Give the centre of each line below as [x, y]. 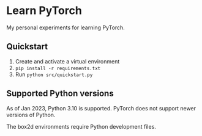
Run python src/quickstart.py [54, 74]
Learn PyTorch [44, 11]
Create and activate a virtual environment [67, 61]
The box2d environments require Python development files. [81, 126]
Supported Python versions [60, 94]
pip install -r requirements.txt [58, 68]
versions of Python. [31, 115]
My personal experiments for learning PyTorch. [66, 27]
